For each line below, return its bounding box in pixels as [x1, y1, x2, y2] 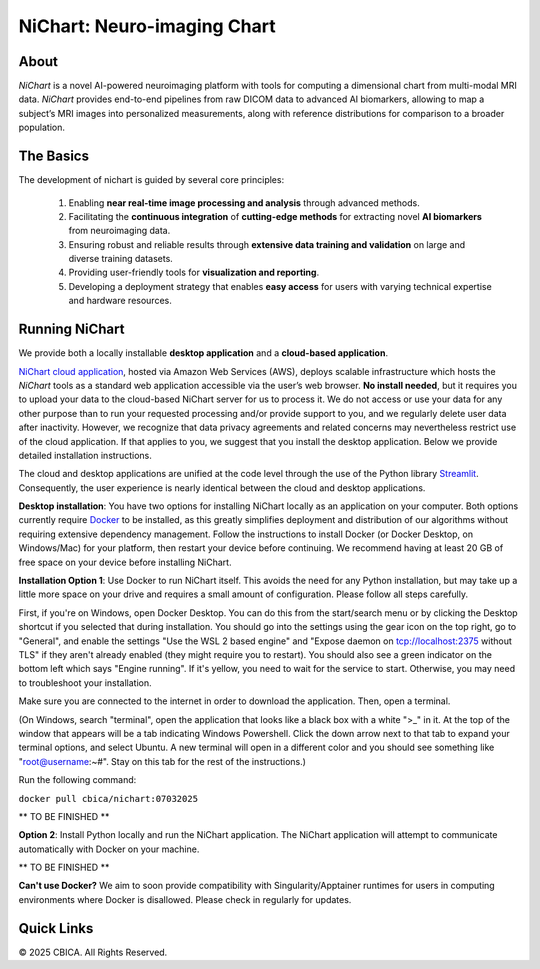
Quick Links [18, 920, 94, 937]
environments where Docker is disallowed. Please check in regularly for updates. [18, 893, 352, 905]
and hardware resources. [68, 295, 172, 307]
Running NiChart [18, 321, 125, 338]
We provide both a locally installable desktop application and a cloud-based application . [18, 347, 389, 359]
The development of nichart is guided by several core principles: [18, 174, 285, 186]
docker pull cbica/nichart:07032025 [18, 793, 199, 804]
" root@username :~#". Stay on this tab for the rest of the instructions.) [18, 755, 307, 767]
